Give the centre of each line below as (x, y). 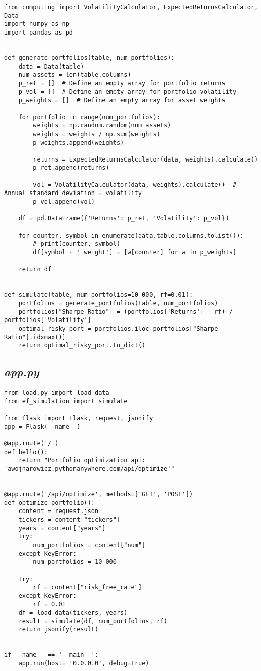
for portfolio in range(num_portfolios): (89, 117)
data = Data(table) (51, 66)
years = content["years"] (62, 528)
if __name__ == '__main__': (51, 655)
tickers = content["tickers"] (69, 519)
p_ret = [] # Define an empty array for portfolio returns (122, 83)
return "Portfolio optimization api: (82, 460)
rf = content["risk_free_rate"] (88, 587)
